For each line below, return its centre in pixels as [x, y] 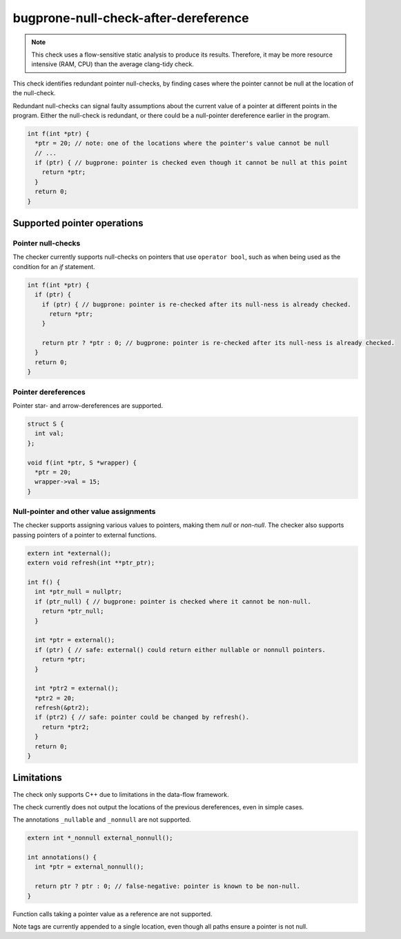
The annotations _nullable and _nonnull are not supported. [102, 820]
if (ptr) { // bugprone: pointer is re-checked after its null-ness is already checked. [196, 304]
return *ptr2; [66, 727]
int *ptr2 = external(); [77, 689]
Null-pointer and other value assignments [84, 512]
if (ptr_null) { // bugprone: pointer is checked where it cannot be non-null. [173, 601]
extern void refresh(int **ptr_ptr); [91, 563]
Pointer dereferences [49, 392]
